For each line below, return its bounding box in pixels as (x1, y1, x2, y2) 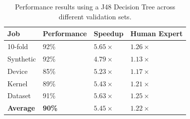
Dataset (7, 90, 31, 101)
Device (7, 65, 28, 76)
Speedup (94, 28, 124, 39)
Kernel (7, 78, 28, 88)
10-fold (7, 41, 28, 52)
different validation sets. (58, 11, 132, 21)
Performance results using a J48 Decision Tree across (15, 1, 176, 11)
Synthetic (7, 53, 36, 63)
